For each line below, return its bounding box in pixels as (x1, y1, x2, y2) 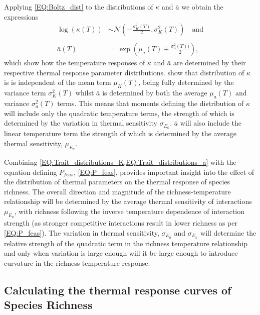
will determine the (200, 227, 256, 238)
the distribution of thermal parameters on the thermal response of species (4, 176, 230, 187)
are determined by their (173, 57, 246, 68)
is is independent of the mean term (4, 77, 111, 87)
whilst (75, 87, 94, 98)
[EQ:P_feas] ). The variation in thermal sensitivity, (4, 227, 159, 238)
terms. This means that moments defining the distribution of (57, 98, 244, 109)
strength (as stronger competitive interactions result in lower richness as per (4, 218, 238, 228)
